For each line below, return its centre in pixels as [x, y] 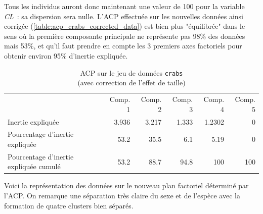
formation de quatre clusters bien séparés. [69, 205]
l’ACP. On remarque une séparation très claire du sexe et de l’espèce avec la [122, 196]
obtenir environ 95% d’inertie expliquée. [66, 55]
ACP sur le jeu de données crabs [131, 72]
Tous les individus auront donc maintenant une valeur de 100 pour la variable [124, 6]
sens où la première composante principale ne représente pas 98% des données [125, 36]
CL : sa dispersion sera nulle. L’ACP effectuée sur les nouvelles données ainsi [124, 16]
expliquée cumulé [34, 166]
